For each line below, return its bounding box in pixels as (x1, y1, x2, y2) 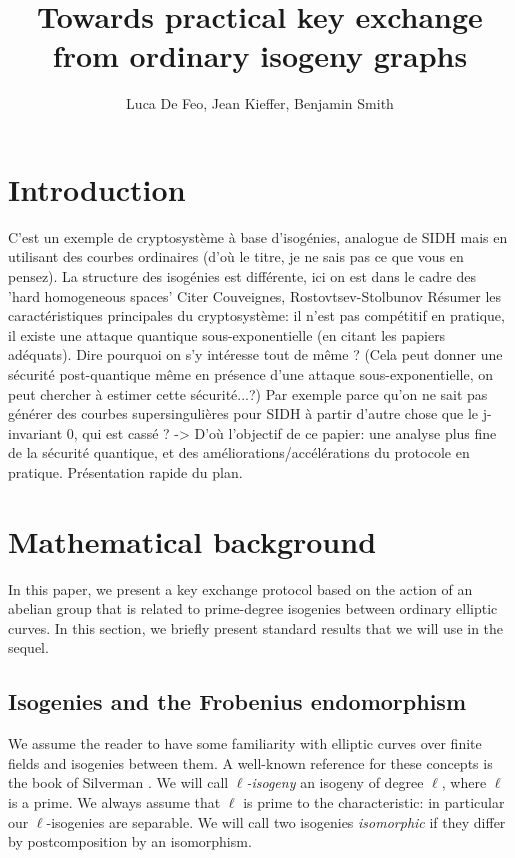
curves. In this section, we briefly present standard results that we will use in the (8, 617, 504, 638)
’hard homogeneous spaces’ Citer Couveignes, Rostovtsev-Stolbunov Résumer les (8, 285, 502, 306)
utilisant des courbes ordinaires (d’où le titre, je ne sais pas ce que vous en (8, 246, 464, 267)
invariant (8, 422, 63, 443)
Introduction (8, 168, 186, 209)
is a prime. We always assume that (8, 792, 221, 813)
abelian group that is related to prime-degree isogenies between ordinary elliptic (8, 598, 498, 619)
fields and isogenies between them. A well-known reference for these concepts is (8, 752, 493, 773)
